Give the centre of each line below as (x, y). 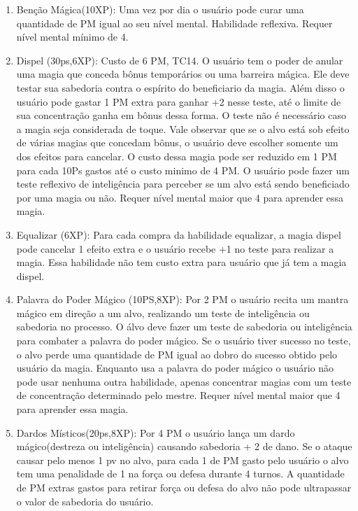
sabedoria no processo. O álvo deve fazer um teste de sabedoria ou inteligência (184, 327)
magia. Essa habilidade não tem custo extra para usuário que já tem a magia (181, 262)
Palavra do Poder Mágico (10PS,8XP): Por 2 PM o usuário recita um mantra (182, 299)
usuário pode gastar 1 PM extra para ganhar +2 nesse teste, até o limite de (179, 101)
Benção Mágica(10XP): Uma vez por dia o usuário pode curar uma (160, 9)
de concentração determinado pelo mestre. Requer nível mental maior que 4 (178, 395)
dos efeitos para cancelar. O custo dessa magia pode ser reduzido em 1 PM (177, 156)
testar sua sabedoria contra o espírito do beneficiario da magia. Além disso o (180, 87)
